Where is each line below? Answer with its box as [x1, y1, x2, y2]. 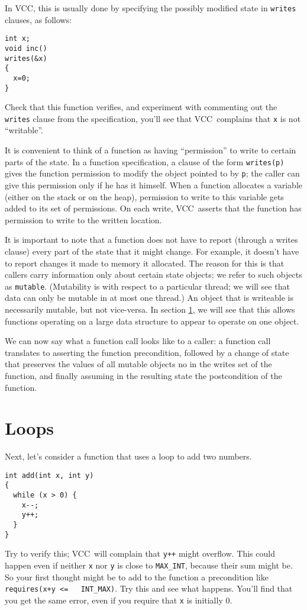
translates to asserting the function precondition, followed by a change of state [5, 346, 289, 358]
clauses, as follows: [5, 13, 72, 25]
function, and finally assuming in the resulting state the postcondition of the [5, 369, 282, 381]
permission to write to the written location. [5, 213, 162, 226]
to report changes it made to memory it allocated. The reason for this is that [5, 256, 285, 269]
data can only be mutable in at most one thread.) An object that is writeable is [5, 291, 293, 304]
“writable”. [5, 124, 43, 136]
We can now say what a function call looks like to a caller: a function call [5, 335, 271, 347]
